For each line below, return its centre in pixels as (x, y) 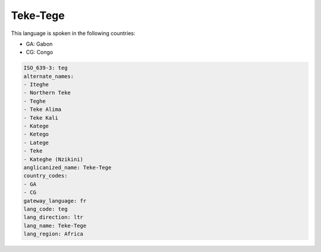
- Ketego (36, 134)
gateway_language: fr (55, 201)
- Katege (36, 126)
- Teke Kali (41, 118)
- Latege (36, 143)
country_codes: (45, 176)
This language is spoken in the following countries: (73, 33)
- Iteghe (36, 85)
